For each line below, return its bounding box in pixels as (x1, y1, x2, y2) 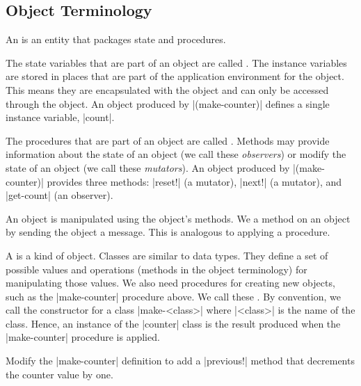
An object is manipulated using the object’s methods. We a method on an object (6, 211, 351, 225)
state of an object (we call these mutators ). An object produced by (6, 160, 290, 175)
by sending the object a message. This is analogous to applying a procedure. (6, 225, 330, 239)
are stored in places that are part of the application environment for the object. (6, 69, 344, 83)
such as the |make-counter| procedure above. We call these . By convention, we (6, 289, 341, 303)
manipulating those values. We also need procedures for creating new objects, (6, 275, 335, 290)
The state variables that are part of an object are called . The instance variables (6, 55, 347, 70)
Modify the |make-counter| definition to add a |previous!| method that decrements (6, 353, 355, 368)
